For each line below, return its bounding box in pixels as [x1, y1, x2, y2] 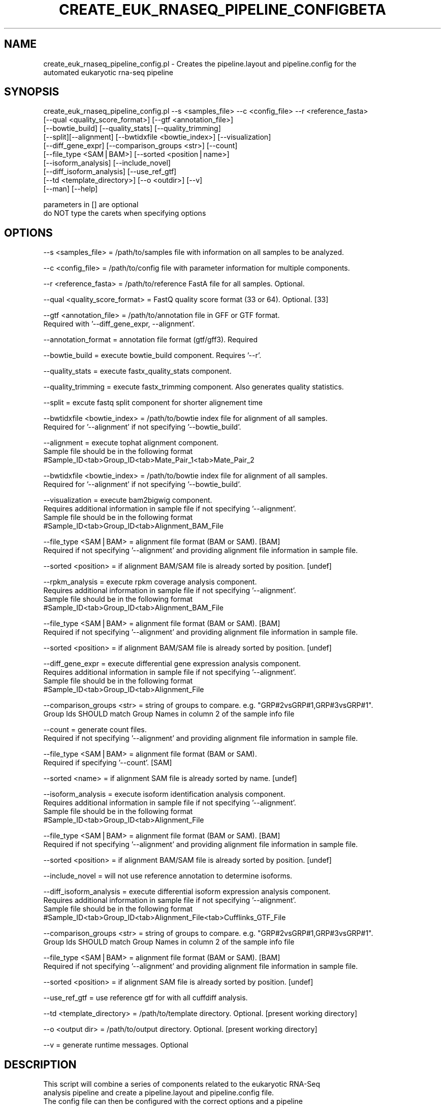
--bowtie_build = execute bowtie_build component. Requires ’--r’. [43, 351, 262, 360]
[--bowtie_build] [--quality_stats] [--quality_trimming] [43, 124, 221, 133]
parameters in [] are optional [43, 200, 139, 209]
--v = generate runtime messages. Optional [43, 1040, 188, 1050]
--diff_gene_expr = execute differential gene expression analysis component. [43, 659, 301, 668]
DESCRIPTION [4, 1058, 77, 1071]
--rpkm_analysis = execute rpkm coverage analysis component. [43, 577, 257, 587]
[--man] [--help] [43, 184, 98, 193]
